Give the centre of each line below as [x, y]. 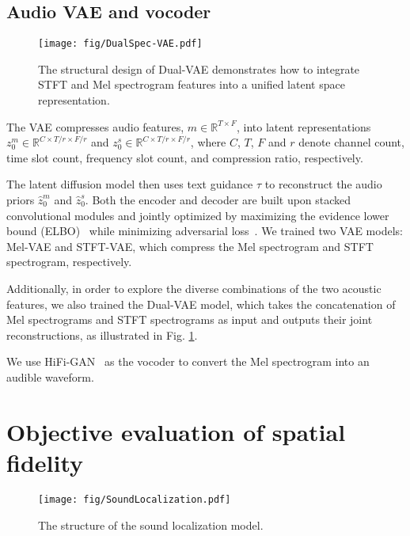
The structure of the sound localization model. [151, 525]
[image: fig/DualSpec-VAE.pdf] [120, 44]
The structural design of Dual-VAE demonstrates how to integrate [199, 68]
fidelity [45, 462]
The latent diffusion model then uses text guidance [130, 184]
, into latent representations [304, 126]
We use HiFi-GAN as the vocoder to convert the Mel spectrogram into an [188, 361]
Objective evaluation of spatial [176, 431]
